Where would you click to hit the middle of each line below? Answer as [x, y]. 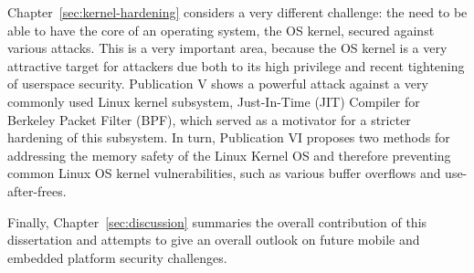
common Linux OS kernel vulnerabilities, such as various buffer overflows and [224, 173]
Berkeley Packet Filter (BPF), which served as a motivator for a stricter [209, 119]
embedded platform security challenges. [117, 257]
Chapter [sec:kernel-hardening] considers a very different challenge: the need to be [237, 12]
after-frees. [37, 190]
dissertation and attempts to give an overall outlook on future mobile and [214, 240]
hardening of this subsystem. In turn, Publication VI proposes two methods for [229, 137]
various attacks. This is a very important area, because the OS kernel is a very [227, 48]
